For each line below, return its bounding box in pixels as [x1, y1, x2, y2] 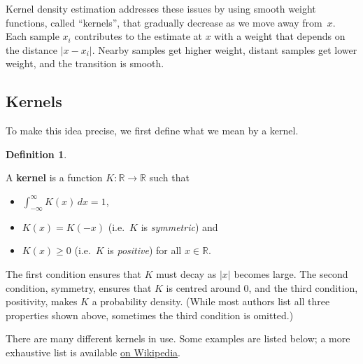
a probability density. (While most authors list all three [92, 294, 330, 309]
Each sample [6, 29, 59, 43]
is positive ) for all [107, 243, 182, 258]
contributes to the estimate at [74, 29, 202, 43]
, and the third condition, [248, 280, 358, 295]
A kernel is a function [6, 170, 103, 185]
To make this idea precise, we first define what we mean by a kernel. [6, 123, 299, 138]
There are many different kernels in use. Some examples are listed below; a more [6, 331, 350, 346]
